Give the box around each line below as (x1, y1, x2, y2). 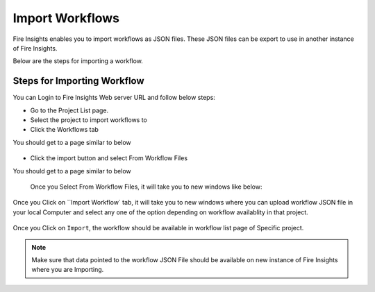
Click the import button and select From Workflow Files (30, 154, 187, 162)
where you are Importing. (31, 266, 104, 274)
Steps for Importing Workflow (12, 75, 145, 87)
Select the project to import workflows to (30, 116, 147, 124)
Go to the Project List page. (30, 106, 109, 114)
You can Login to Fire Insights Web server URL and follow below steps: (12, 94, 215, 102)
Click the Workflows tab (30, 126, 99, 134)
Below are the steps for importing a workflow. (12, 57, 144, 65)
